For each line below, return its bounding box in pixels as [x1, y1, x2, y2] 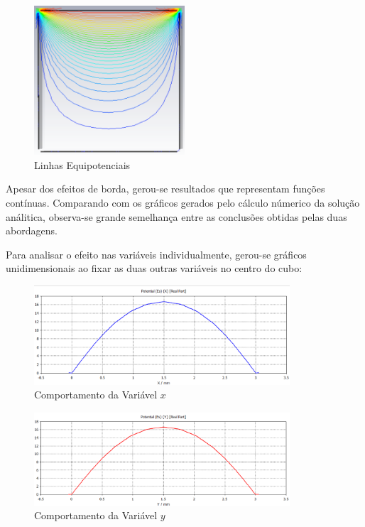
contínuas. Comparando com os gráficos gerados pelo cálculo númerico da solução [6, 195, 360, 210]
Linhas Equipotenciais [34, 157, 131, 172]
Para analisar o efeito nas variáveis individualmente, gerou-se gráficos [6, 246, 307, 261]
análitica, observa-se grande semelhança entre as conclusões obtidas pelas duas [6, 209, 347, 224]
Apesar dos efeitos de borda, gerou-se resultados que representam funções [6, 181, 325, 196]
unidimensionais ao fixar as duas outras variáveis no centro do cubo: [6, 261, 303, 276]
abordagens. [6, 223, 58, 238]
